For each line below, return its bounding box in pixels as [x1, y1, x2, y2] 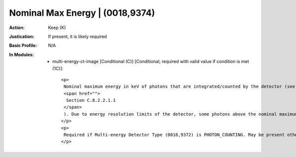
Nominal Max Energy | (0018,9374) [9, 7, 155, 18]
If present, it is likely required [48, 33, 107, 39]
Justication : [9, 33, 35, 39]
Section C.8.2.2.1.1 [66, 97, 116, 103]
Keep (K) [48, 25, 66, 31]
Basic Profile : [9, 42, 37, 49]
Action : [9, 25, 25, 31]
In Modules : [9, 52, 34, 58]
